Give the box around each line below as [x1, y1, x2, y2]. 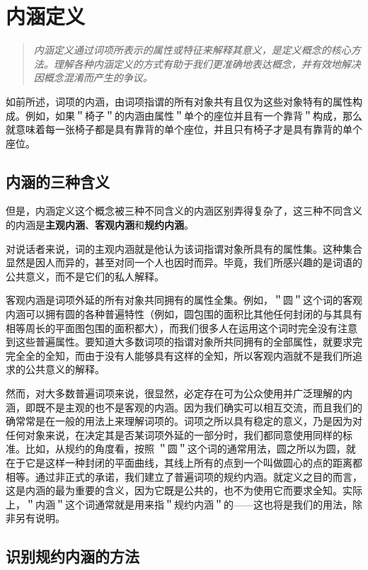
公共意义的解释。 [25, 362, 105, 377]
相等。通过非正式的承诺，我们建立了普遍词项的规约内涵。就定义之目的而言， [6, 469, 362, 484]
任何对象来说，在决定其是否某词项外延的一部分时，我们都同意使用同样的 [6, 427, 343, 442]
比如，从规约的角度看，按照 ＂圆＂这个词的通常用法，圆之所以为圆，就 [25, 441, 356, 456]
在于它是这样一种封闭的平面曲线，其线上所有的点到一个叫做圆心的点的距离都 [6, 455, 362, 469]
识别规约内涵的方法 [6, 545, 139, 567]
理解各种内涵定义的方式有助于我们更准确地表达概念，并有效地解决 [53, 56, 361, 71]
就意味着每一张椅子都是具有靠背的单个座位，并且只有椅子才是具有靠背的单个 [6, 122, 362, 137]
